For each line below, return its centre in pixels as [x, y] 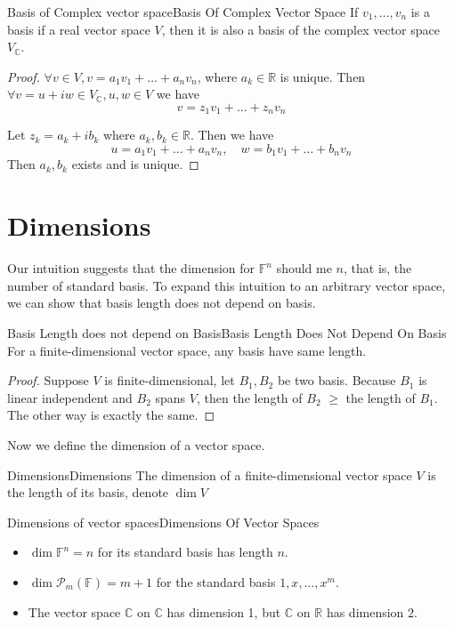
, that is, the [378, 268]
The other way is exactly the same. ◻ [111, 415]
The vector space [74, 611]
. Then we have [232, 135]
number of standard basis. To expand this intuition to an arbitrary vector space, [227, 285]
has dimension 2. [372, 611]
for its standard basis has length [185, 552]
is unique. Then [323, 76]
